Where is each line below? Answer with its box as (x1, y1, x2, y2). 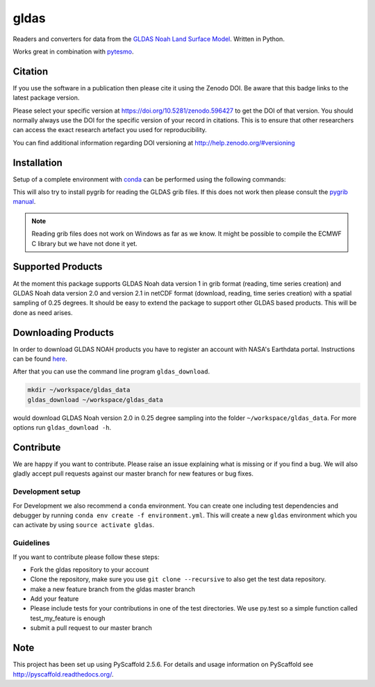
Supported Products (12, 261, 103, 273)
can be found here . (12, 355, 67, 363)
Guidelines (12, 538, 50, 548)
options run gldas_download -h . (12, 423, 112, 432)
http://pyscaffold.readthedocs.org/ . (12, 670, 114, 678)
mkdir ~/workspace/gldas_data (27, 386, 131, 394)
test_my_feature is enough (30, 614, 106, 622)
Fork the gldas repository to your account (30, 565, 149, 574)
